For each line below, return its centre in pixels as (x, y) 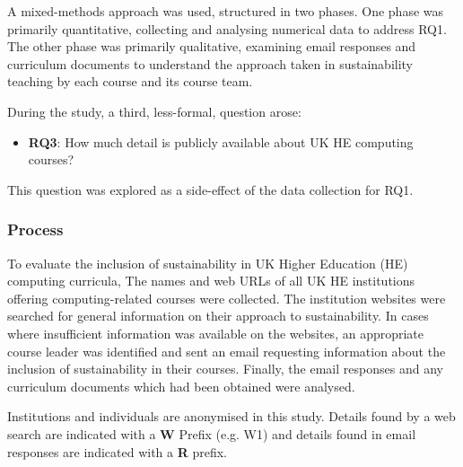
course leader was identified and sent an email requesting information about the (227, 351)
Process (35, 229)
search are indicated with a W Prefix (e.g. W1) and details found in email (212, 433)
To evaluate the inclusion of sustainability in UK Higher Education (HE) (208, 263)
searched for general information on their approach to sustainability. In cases (218, 316)
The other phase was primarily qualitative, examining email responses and (212, 46)
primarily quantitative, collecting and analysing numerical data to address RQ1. (227, 28)
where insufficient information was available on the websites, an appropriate (216, 333)
